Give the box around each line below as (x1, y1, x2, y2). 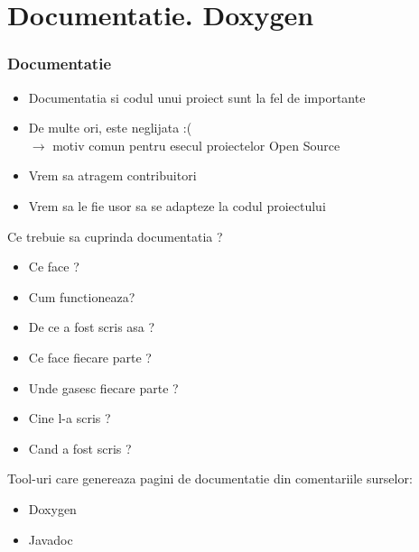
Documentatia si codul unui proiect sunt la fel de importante (28, 87, 366, 106)
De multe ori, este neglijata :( (28, 118, 192, 137)
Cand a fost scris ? (28, 438, 132, 457)
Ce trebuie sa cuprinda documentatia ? (7, 226, 223, 245)
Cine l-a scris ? (28, 409, 111, 428)
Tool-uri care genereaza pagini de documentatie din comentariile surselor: (7, 469, 413, 488)
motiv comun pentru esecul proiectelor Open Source (52, 135, 340, 154)
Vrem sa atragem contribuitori (28, 166, 197, 185)
